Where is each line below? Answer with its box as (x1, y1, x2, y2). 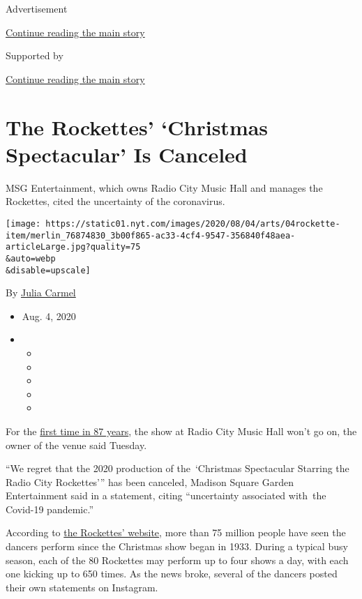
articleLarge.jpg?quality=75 (6, 242, 141, 252)
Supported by (6, 48, 63, 63)
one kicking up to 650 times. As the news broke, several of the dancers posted (6, 566, 338, 581)
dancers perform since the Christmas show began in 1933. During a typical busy (6, 539, 348, 554)
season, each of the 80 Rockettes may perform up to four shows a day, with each (6, 552, 349, 567)
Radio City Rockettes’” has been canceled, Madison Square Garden (6, 474, 294, 489)
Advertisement (6, 1, 68, 15)
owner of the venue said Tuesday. (6, 437, 147, 452)
